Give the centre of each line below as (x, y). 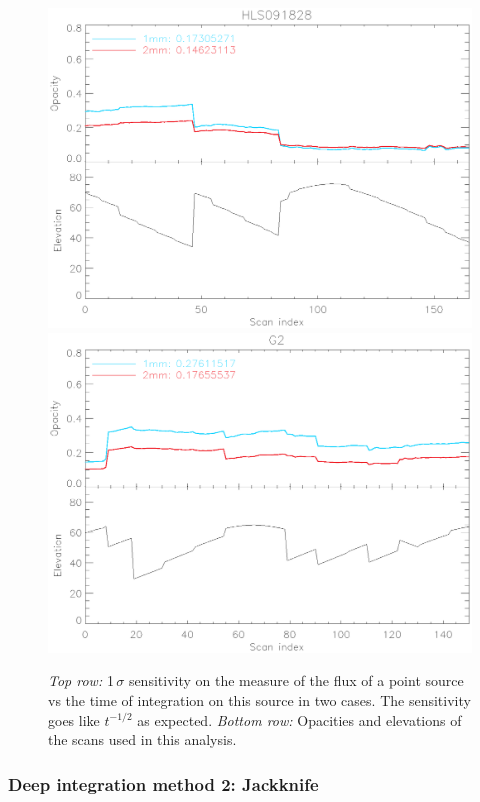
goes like (74, 719)
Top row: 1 (81, 680)
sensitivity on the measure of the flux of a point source (296, 680)
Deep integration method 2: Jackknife (163, 783)
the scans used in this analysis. (142, 739)
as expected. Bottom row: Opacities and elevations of (299, 719)
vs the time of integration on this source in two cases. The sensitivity (259, 699)
